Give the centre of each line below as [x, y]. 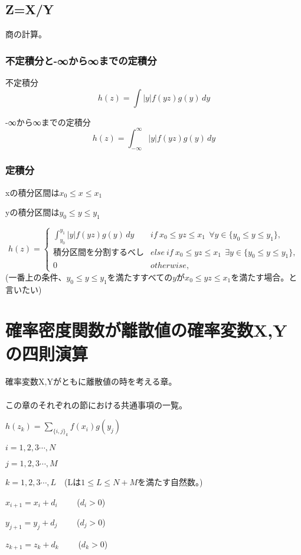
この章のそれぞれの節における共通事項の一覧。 [96, 404]
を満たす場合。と [264, 277]
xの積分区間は [32, 192]
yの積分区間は [32, 212]
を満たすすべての [140, 277]
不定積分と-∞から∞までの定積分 [81, 60]
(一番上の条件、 [36, 277]
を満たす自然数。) [170, 481]
